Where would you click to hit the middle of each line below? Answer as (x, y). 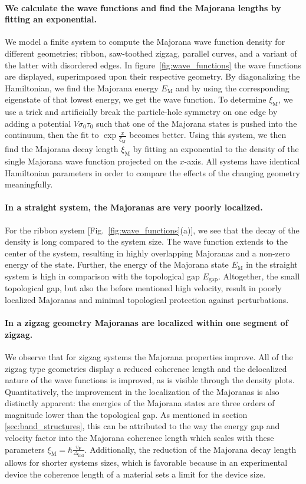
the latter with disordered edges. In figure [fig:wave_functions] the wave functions (153, 65)
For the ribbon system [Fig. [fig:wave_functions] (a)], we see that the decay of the (152, 230)
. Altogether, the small (259, 276)
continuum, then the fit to (52, 135)
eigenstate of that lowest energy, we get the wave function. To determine (136, 99)
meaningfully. (29, 184)
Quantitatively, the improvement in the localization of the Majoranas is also (142, 391)
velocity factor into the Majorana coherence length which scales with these (139, 438)
